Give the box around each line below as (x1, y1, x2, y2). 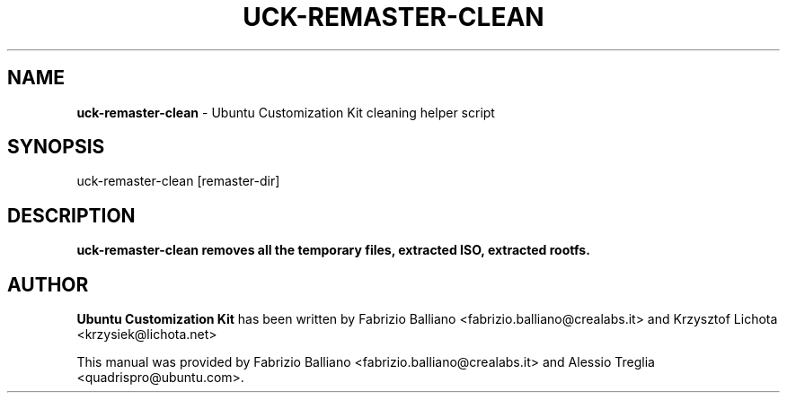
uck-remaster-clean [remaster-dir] (76, 173, 280, 189)
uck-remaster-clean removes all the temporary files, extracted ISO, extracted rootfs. (76, 242, 590, 258)
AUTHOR (7, 273, 89, 296)
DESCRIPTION (7, 204, 136, 227)
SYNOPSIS (7, 135, 105, 159)
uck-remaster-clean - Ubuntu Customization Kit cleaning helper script (76, 104, 495, 120)
